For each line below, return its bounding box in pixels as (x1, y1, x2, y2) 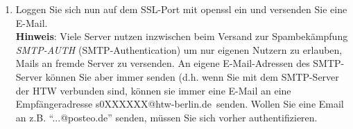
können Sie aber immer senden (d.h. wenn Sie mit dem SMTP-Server (45, 69, 339, 83)
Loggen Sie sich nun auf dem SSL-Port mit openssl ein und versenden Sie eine (15, 2, 347, 16)
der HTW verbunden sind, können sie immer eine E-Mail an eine (15, 83, 291, 97)
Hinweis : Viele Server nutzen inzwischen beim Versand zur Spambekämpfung (15, 29, 348, 43)
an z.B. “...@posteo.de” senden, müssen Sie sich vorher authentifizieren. (15, 110, 318, 124)
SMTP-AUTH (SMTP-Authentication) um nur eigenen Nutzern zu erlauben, (15, 42, 343, 57)
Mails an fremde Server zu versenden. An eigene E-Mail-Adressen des (15, 56, 310, 70)
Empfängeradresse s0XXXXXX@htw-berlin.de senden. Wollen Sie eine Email (15, 97, 344, 111)
